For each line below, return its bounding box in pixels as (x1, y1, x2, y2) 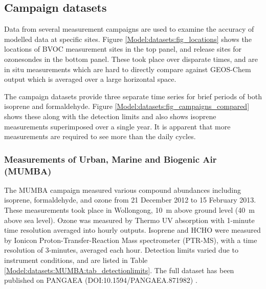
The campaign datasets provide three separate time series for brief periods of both (4, 91, 262, 101)
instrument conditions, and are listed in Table (4, 255, 148, 265)
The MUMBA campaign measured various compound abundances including (4, 184, 241, 195)
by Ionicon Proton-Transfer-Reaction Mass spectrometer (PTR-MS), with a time (4, 234, 257, 245)
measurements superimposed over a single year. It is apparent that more (4, 121, 231, 131)
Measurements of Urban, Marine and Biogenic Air (4, 152, 217, 165)
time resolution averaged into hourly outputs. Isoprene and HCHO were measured (4, 225, 261, 235)
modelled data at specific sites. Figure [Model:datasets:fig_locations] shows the (4, 33, 252, 44)
